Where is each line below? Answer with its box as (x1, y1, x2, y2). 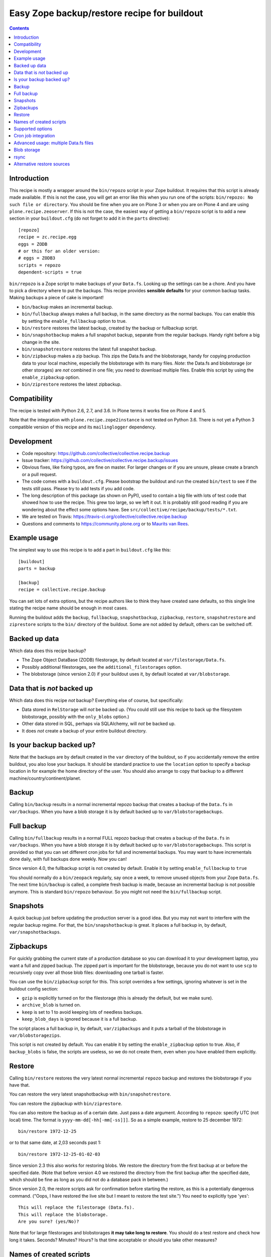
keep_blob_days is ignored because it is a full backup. (22, 1016, 138, 1022)
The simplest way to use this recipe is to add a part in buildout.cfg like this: (9, 547, 171, 553)
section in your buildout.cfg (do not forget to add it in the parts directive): (9, 215, 170, 221)
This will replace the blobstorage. (18, 1212, 108, 1217)
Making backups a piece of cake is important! (9, 295, 104, 301)
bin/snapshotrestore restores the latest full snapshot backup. (22, 346, 157, 352)
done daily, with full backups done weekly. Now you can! (9, 856, 127, 862)
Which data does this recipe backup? (9, 648, 86, 654)
